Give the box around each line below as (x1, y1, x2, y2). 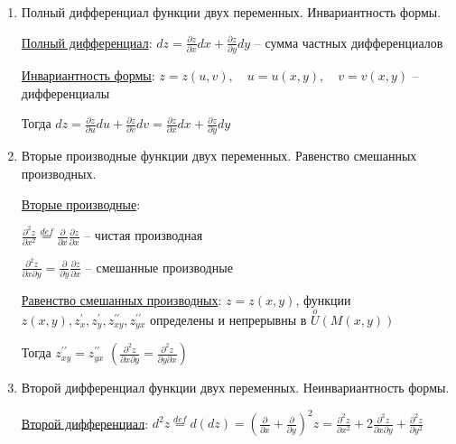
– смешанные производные (85, 257, 233, 276)
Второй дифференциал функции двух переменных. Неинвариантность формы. (21, 378, 450, 397)
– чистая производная (84, 226, 203, 245)
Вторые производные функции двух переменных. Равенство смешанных (21, 146, 417, 165)
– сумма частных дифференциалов (254, 32, 443, 51)
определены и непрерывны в (149, 310, 307, 328)
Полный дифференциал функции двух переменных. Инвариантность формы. (21, 3, 442, 21)
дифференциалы (21, 83, 110, 102)
